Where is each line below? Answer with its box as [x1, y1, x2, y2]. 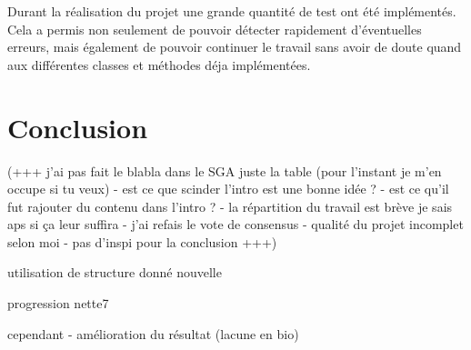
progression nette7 [7, 294, 109, 313]
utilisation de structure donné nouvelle [7, 263, 222, 282]
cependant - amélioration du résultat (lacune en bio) [7, 324, 299, 343]
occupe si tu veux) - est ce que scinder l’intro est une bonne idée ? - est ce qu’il [7, 179, 449, 198]
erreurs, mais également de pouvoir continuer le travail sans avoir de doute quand [7, 37, 462, 56]
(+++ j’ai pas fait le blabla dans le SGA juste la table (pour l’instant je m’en [7, 161, 442, 180]
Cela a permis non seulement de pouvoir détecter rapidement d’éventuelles [7, 19, 422, 38]
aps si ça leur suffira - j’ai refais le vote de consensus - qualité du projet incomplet [7, 215, 464, 234]
